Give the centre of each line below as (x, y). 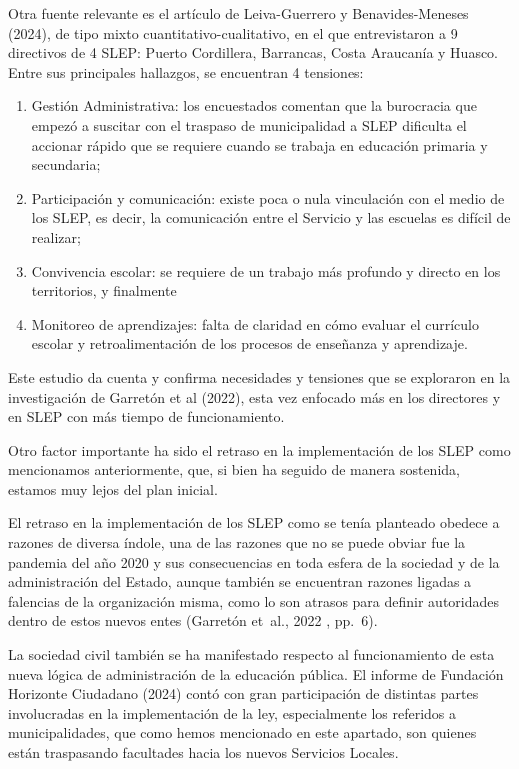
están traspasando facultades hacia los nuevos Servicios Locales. (203, 752)
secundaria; (66, 164)
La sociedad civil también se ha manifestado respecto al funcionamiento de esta (251, 654)
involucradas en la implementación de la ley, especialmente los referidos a (232, 712)
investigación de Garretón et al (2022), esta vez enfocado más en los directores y (254, 396)
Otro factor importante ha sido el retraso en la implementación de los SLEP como (259, 449)
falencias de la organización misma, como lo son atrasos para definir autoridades (254, 600)
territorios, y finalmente (104, 290)
